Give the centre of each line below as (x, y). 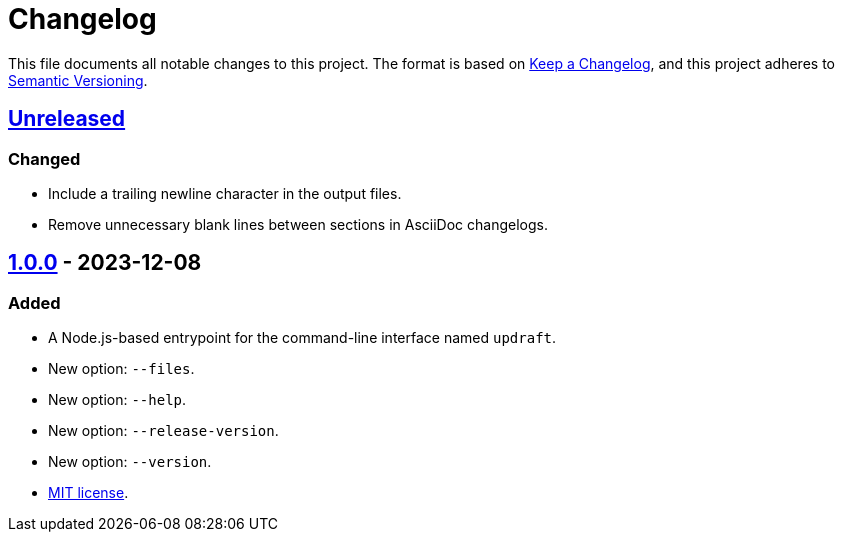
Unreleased (67, 119)
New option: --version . (130, 462)
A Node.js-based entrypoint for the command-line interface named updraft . (302, 338)
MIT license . (88, 493)
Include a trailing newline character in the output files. (225, 193)
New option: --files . (121, 369)
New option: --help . (117, 400)
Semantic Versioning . (78, 80)
